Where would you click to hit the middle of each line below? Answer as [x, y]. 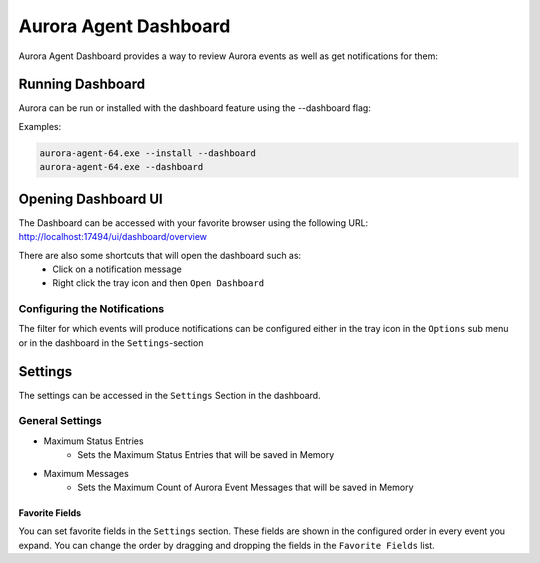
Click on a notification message [117, 269]
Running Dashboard [82, 84]
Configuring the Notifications [91, 309]
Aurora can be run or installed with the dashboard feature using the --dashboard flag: [195, 108]
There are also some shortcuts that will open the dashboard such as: [160, 255]
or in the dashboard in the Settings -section [111, 342]
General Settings [60, 421]
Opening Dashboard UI [91, 198]
